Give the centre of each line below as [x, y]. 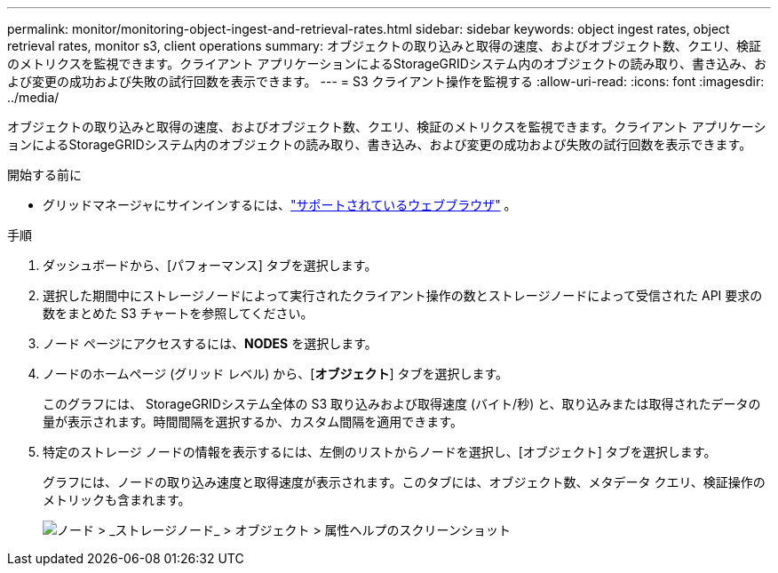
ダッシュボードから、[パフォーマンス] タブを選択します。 [210, 265]
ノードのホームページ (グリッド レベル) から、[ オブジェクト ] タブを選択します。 [276, 374]
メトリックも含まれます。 [117, 500]
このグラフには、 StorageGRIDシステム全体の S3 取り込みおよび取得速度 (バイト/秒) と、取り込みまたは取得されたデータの [402, 404]
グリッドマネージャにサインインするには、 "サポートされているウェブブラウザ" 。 [280, 205]
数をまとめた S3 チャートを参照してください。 [178, 313]
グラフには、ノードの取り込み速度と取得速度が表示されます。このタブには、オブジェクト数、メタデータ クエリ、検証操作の [404, 482]
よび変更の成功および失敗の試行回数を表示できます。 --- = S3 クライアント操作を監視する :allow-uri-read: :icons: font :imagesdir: [386, 81]
